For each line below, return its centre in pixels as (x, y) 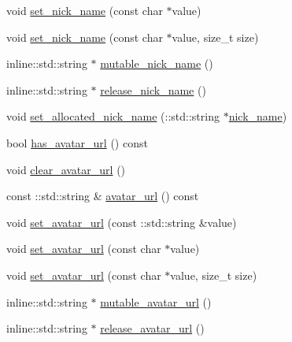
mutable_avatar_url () (156, 301)
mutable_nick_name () (157, 63)
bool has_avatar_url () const (77, 142)
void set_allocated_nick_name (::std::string (113, 116)
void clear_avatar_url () (66, 169)
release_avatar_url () (152, 328)
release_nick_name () (153, 89)
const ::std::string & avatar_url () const (103, 196)
